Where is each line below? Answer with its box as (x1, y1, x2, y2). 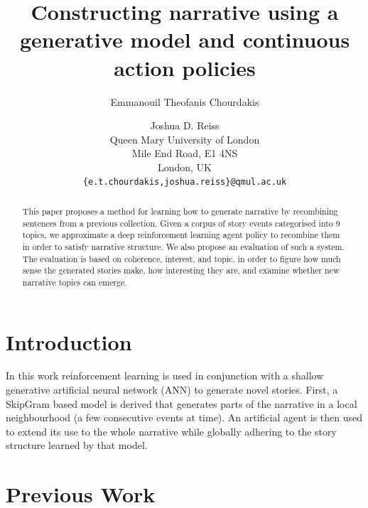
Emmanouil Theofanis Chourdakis (110, 94, 259, 109)
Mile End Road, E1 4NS (131, 146, 238, 161)
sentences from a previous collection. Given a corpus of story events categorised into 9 (22, 217, 340, 229)
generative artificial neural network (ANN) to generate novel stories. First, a (6, 382, 338, 397)
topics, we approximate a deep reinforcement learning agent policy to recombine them (22, 229, 340, 241)
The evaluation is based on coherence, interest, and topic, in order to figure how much (22, 252, 341, 264)
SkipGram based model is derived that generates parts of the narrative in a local (6, 396, 357, 411)
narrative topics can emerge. (22, 276, 127, 288)
